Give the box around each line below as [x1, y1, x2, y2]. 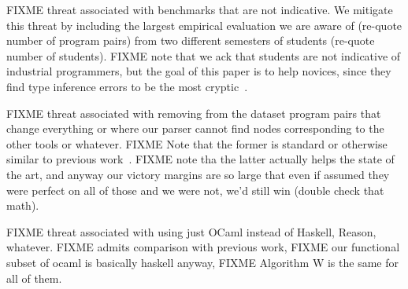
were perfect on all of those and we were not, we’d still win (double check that [6, 181, 384, 198]
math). [6, 197, 39, 214]
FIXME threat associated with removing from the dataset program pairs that [6, 104, 381, 121]
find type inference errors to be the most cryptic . [6, 78, 248, 94]
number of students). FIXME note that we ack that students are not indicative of [6, 47, 401, 64]
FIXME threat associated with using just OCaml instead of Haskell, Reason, [6, 223, 376, 240]
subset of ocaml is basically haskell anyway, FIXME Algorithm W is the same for [6, 254, 399, 270]
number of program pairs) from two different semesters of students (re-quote [6, 32, 375, 49]
